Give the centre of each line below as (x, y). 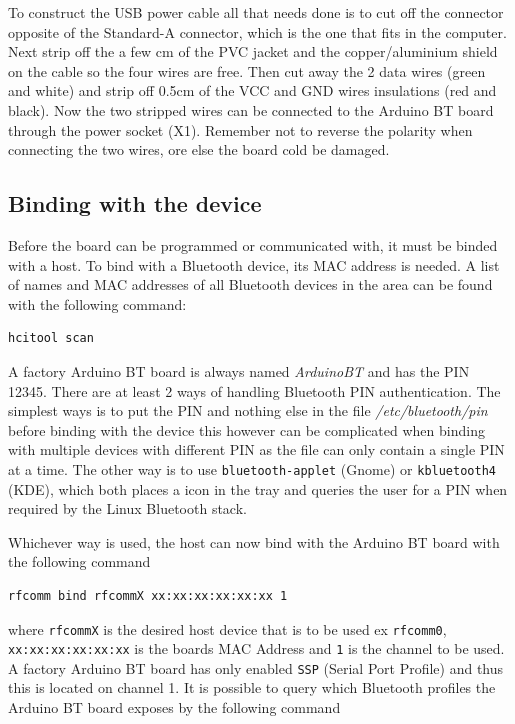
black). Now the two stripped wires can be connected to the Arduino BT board (251, 109)
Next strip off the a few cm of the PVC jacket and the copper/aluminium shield (253, 51)
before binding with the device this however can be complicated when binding (246, 429)
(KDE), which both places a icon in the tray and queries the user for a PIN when (258, 488)
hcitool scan (51, 338)
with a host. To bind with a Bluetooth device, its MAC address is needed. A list (254, 264)
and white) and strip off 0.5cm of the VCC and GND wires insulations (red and (252, 90)
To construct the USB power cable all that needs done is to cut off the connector (256, 12)
